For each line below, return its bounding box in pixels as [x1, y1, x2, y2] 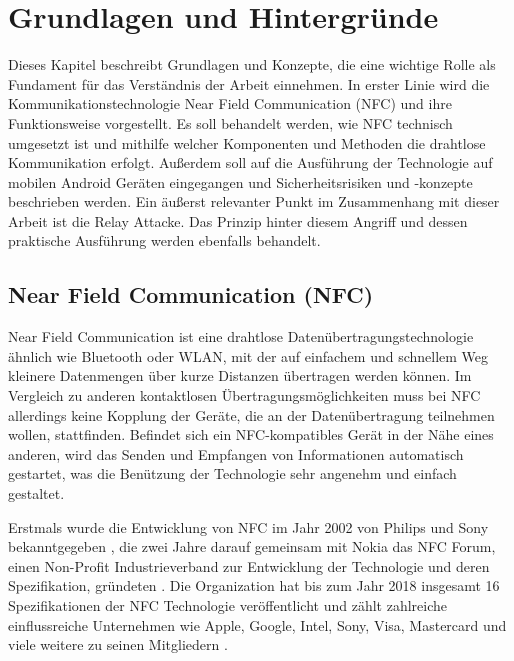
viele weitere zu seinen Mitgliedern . [8, 634, 228, 655]
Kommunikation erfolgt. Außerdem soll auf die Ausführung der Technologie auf [8, 152, 493, 173]
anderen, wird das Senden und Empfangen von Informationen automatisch [8, 443, 464, 464]
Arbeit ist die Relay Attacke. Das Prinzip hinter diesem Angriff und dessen [8, 210, 468, 231]
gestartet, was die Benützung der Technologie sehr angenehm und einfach [8, 463, 457, 484]
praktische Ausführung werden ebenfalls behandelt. [8, 230, 321, 251]
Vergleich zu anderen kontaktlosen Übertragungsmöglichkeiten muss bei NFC [8, 385, 481, 406]
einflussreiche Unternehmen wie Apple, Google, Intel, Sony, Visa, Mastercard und [8, 614, 507, 635]
